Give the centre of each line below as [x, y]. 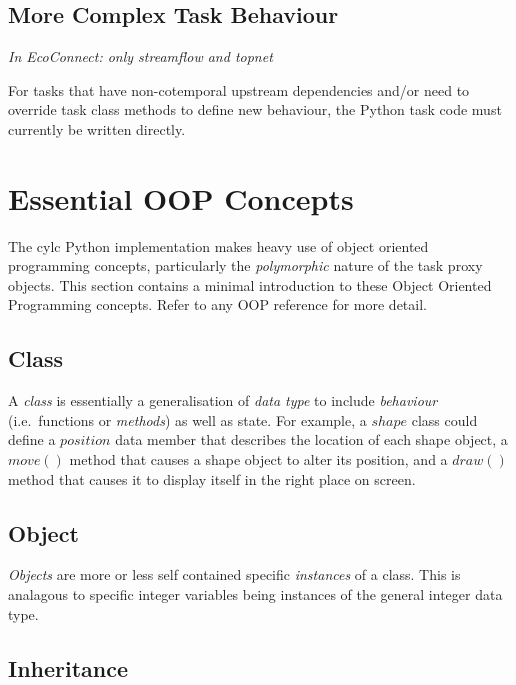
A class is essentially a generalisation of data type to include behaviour [223, 400]
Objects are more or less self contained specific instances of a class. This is [234, 574]
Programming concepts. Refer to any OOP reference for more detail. [217, 304]
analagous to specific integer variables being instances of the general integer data [255, 594]
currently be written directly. [97, 128]
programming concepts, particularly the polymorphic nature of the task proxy [245, 265]
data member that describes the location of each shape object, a [311, 439]
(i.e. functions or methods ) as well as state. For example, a [187, 419]
